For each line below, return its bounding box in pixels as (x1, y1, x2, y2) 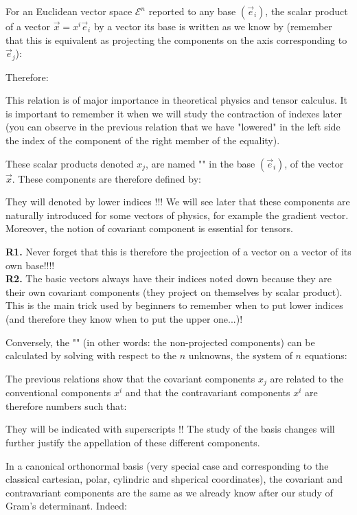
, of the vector (284, 156, 344, 170)
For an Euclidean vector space (5, 4, 133, 18)
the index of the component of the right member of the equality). (5, 133, 280, 148)
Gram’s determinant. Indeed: (5, 499, 127, 513)
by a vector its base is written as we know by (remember (93, 19, 332, 33)
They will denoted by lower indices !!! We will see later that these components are (5, 194, 350, 209)
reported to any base (148, 4, 236, 18)
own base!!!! (5, 257, 55, 272)
